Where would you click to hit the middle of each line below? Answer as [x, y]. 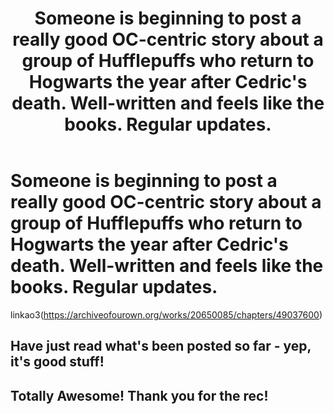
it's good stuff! [57, 362]
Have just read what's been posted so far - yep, [161, 346]
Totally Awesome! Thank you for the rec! [139, 395]
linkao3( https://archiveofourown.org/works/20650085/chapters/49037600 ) [166, 314]
